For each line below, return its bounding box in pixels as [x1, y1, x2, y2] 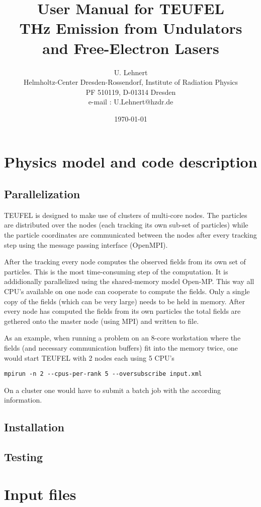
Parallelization [4, 186, 80, 202]
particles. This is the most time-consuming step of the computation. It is [4, 266, 228, 276]
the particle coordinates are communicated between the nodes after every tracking [4, 230, 257, 240]
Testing [4, 449, 43, 465]
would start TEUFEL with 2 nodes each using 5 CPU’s [4, 352, 175, 363]
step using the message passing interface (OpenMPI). [4, 239, 168, 250]
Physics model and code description [4, 151, 257, 172]
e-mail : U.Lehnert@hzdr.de [88, 96, 173, 107]
